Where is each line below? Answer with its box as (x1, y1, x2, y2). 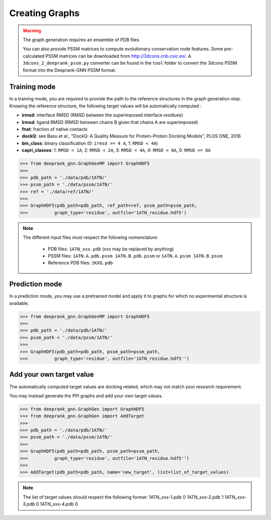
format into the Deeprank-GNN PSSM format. (23, 67, 116, 73)
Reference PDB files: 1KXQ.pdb (48, 260, 113, 266)
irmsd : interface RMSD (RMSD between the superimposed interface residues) (22, 112, 183, 118)
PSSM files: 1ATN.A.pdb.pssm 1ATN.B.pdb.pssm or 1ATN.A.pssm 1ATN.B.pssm (48, 253, 223, 259)
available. (9, 300, 30, 306)
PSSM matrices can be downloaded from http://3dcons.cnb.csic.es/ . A (45, 53, 192, 59)
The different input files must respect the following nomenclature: (23, 234, 159, 240)
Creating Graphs (9, 8, 80, 19)
